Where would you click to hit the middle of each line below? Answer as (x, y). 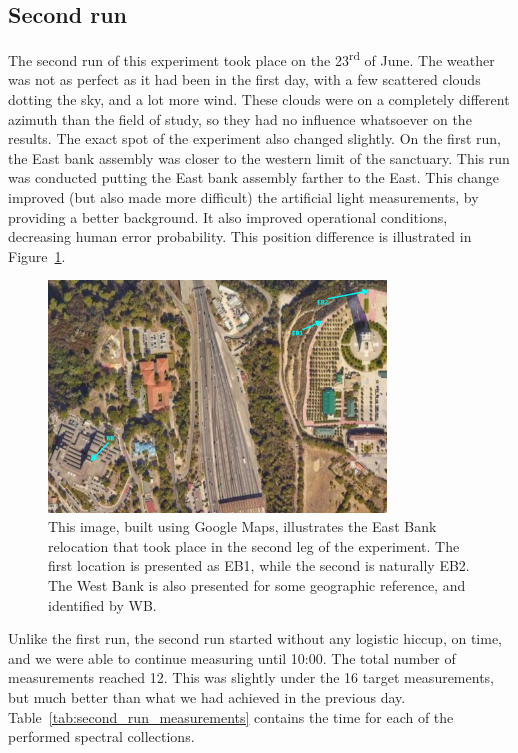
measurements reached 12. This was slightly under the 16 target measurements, (251, 677)
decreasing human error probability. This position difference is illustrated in (240, 236)
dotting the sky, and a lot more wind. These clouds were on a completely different (259, 99)
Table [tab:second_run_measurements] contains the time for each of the (231, 716)
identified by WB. (102, 604)
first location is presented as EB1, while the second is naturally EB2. (259, 565)
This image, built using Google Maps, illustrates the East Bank (242, 526)
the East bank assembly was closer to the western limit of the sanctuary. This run (259, 157)
